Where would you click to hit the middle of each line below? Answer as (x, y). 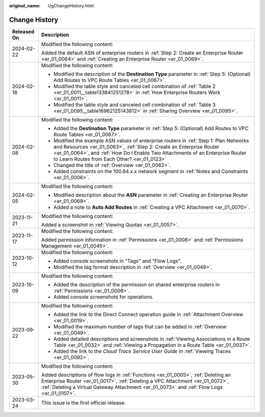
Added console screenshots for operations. (104, 297)
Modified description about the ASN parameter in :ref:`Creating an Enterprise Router (151, 195)
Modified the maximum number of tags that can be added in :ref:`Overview (140, 327)
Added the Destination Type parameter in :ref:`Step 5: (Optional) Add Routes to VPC (151, 128)
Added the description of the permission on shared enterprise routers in (136, 284)
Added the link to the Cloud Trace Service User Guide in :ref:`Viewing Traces (142, 351)
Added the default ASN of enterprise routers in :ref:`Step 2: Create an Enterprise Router (142, 53)
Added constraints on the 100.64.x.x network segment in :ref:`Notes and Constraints (151, 171)
